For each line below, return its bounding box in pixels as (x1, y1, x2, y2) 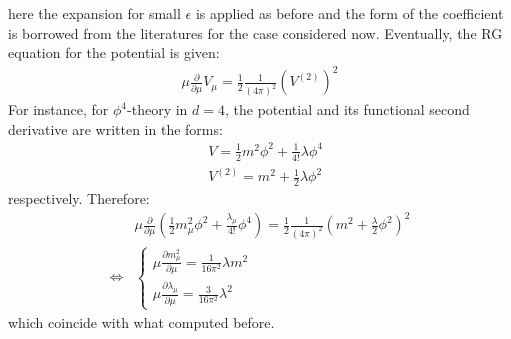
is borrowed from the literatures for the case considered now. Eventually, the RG (8, 22, 503, 43)
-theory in (127, 99, 188, 120)
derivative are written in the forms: (8, 118, 223, 139)
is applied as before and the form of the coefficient (195, 3, 504, 23)
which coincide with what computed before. (8, 311, 275, 332)
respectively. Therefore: (8, 188, 150, 209)
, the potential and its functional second (224, 99, 470, 120)
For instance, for (8, 99, 109, 120)
